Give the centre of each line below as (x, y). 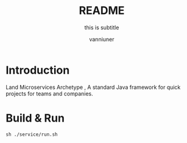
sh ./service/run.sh (32, 134)
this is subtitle (102, 27)
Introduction (38, 70)
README (102, 11)
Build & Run (35, 118)
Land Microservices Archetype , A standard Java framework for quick (93, 87)
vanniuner (102, 39)
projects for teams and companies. (50, 93)
